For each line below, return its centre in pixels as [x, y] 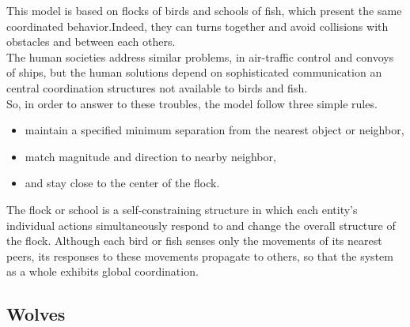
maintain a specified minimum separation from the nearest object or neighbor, [214, 130]
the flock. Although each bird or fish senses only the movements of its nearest [194, 241]
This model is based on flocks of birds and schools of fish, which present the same [204, 10]
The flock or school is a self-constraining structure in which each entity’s [182, 209]
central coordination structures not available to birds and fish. [157, 87]
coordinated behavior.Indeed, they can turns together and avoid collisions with [197, 26]
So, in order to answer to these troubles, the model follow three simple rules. [192, 103]
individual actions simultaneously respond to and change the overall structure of [201, 225]
